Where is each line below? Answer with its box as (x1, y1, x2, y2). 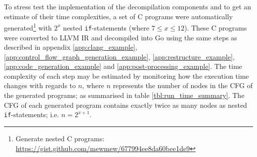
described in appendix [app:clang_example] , (4, 42, 137, 52)
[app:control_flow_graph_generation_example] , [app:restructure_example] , (4, 51, 235, 62)
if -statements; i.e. (4, 109, 59, 120)
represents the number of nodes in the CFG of (113, 80, 253, 91)
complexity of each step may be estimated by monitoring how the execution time (4, 70, 249, 81)
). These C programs (184, 22, 247, 32)
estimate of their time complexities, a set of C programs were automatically (4, 11, 233, 21)
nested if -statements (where (63, 22, 150, 32)
